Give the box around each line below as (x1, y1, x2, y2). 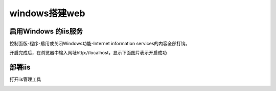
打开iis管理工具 (9, 76, 41, 82)
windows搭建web (9, 8, 85, 19)
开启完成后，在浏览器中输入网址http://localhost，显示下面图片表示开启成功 (9, 50, 167, 56)
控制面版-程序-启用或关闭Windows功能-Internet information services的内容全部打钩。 (9, 41, 190, 47)
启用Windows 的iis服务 (9, 27, 83, 36)
